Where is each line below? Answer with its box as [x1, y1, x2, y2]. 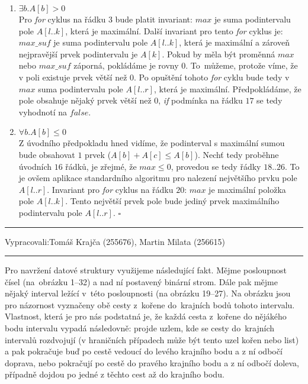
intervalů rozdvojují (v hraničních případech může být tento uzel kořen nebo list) [5, 333, 299, 346]
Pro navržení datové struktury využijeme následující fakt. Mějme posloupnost [5, 264, 287, 276]
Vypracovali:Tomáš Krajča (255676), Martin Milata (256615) [5, 235, 226, 247]
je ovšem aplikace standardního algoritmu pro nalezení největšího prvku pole [18, 172, 297, 184]
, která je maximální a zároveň [179, 36, 290, 49]
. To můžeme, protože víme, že [185, 59, 298, 72]
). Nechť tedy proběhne [194, 148, 279, 160]
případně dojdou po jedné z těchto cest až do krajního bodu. [5, 368, 224, 380]
